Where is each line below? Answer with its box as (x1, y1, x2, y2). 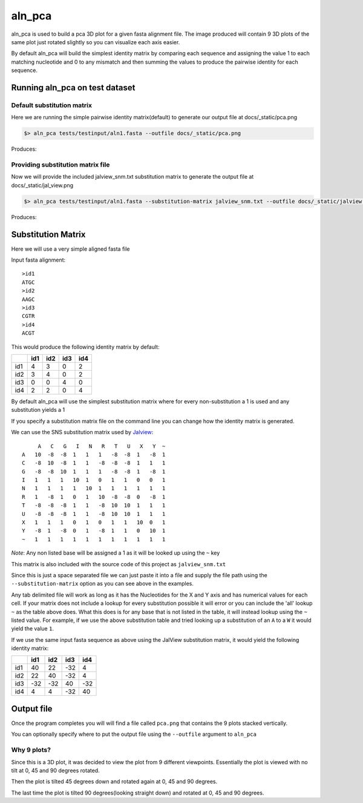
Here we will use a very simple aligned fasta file (11, 245, 130, 253)
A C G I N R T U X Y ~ (38, 443, 166, 449)
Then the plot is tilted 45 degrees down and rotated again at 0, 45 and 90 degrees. (11, 778, 218, 785)
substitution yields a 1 (11, 406, 65, 414)
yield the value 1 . (11, 625, 54, 632)
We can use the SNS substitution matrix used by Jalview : (11, 429, 154, 436)
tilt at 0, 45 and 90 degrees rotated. (11, 767, 100, 774)
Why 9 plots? (11, 745, 51, 754)
